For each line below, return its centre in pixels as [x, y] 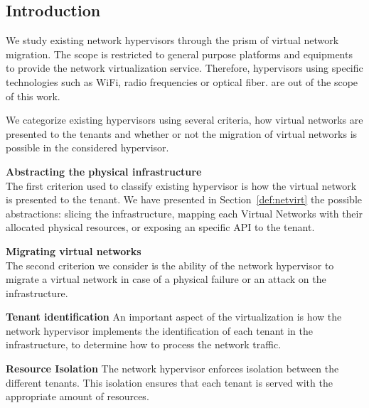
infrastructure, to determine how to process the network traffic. [144, 344]
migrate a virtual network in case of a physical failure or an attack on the [166, 279]
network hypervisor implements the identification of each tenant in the [159, 330]
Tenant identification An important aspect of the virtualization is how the [174, 317]
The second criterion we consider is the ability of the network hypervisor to [170, 265]
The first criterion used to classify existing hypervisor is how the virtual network [181, 185]
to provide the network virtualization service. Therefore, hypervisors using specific [184, 68]
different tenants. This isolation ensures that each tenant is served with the [169, 382]
